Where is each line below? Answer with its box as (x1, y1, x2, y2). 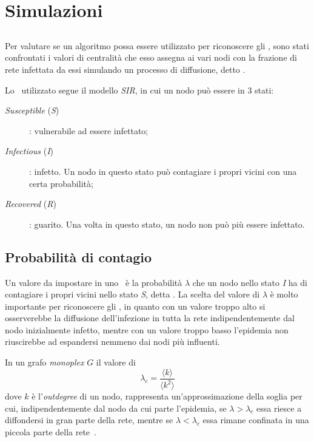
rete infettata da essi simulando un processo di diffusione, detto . (5, 63, 246, 75)
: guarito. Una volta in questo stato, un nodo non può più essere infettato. (29, 217, 305, 230)
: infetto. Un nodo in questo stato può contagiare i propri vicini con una (29, 165, 297, 177)
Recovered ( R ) (5, 197, 56, 210)
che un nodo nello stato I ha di (192, 276, 307, 288)
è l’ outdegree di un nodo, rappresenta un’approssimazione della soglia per (32, 390, 302, 403)
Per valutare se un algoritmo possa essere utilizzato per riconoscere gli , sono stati (5, 39, 309, 52)
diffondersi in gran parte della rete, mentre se (5, 413, 173, 426)
